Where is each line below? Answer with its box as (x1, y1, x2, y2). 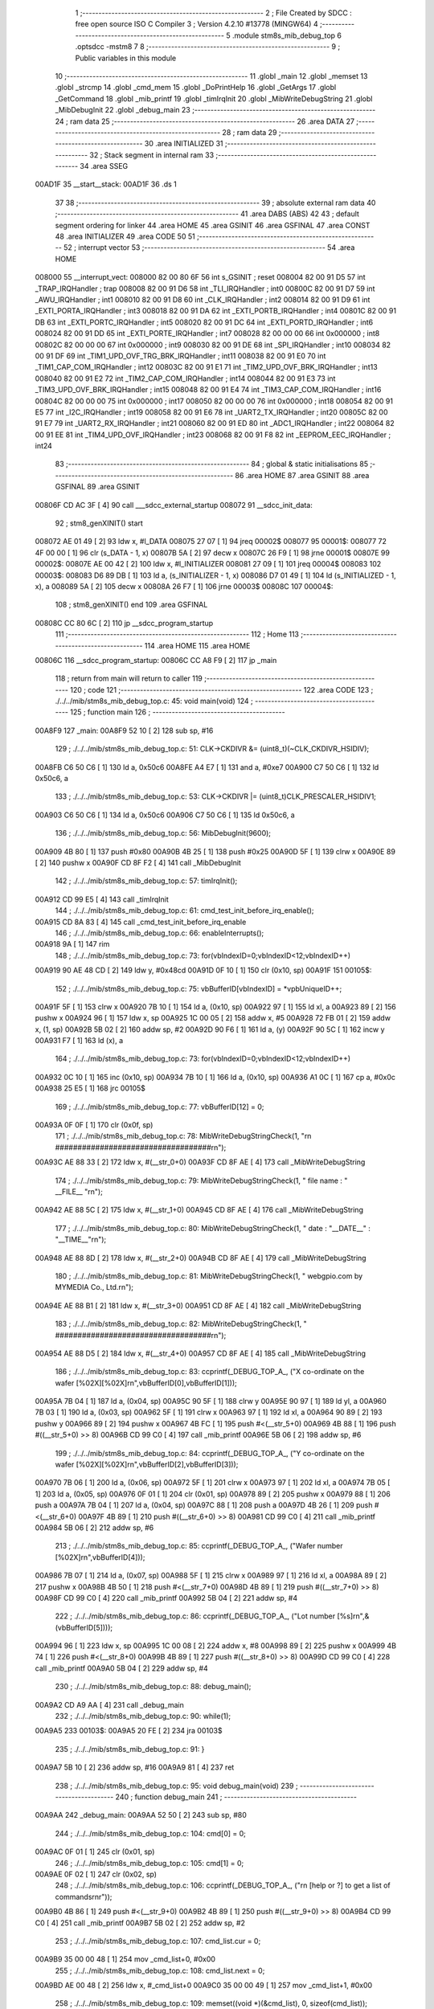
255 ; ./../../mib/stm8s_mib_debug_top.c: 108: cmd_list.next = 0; (55, 1966, 265, 1975)
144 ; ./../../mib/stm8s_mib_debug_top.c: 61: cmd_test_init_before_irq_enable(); (55, 906, 314, 915)
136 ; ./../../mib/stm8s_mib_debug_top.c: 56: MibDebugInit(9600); (55, 829, 272, 838)
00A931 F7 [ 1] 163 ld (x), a (35, 1036, 124, 1045)
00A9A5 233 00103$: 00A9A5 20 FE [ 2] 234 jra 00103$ (35, 1726, 223, 1736)
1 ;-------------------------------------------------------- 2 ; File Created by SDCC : (75, 8, 353, 18)
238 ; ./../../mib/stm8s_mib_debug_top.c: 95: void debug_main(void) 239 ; (55, 1781, 298, 1790)
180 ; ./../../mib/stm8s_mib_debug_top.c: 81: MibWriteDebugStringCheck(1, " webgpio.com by (55, 1270, 363, 1281)
